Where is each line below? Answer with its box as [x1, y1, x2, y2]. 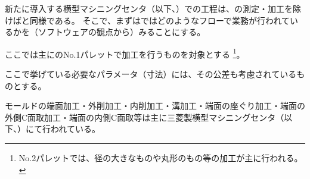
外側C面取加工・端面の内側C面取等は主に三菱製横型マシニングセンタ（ [5, 111, 284, 123]
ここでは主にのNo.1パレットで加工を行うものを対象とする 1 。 [5, 46, 245, 60]
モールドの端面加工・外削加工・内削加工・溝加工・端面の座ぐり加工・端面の [5, 99, 305, 112]
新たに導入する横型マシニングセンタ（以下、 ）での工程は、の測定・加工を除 [5, 2, 301, 14]
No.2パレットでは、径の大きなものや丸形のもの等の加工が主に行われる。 [18, 152, 303, 164]
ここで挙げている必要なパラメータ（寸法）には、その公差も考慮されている [5, 68, 297, 80]
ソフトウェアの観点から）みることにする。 [38, 26, 206, 38]
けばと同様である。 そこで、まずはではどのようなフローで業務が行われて [5, 14, 290, 26]
